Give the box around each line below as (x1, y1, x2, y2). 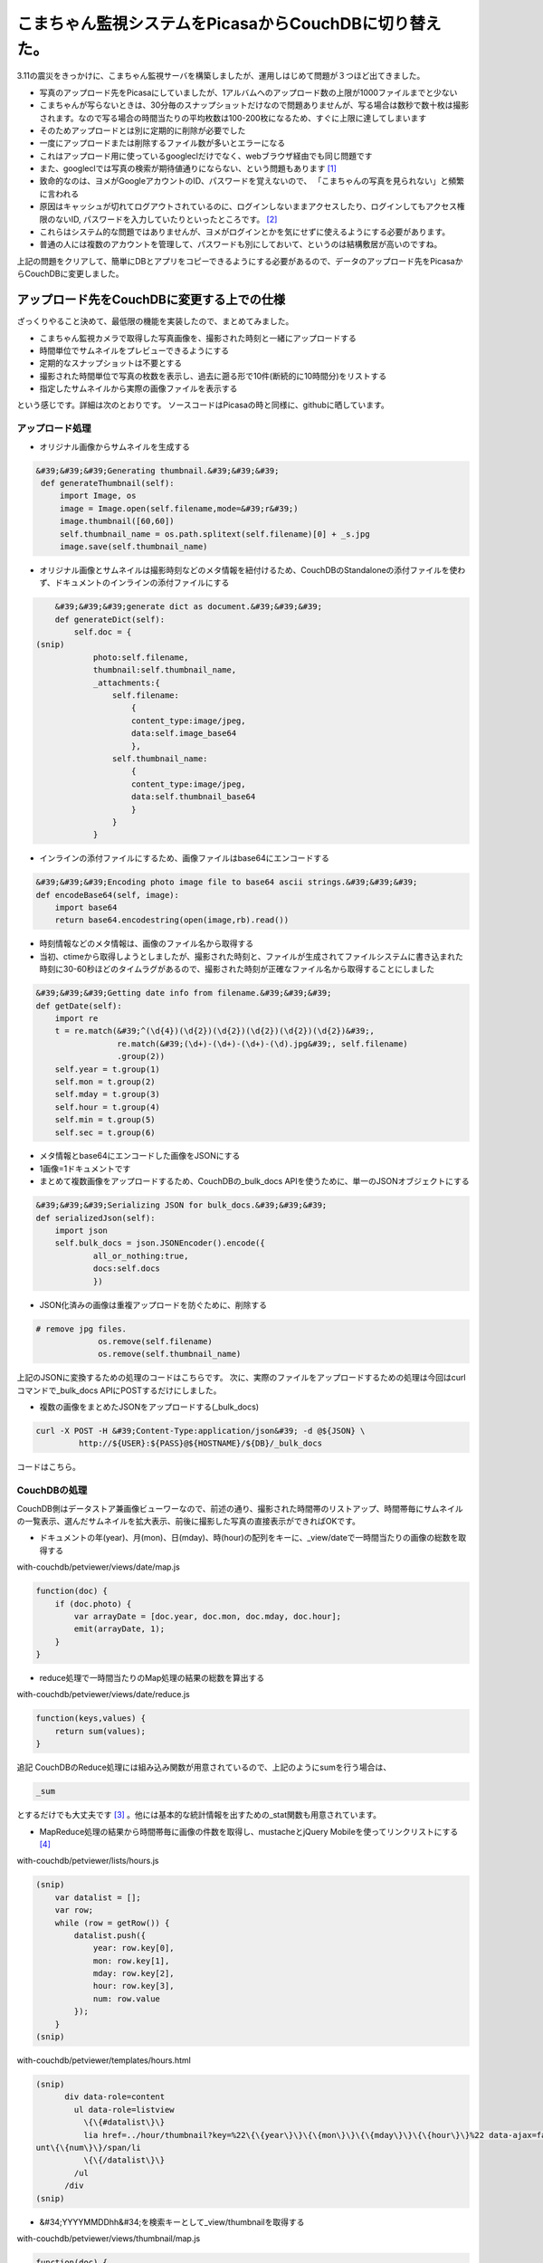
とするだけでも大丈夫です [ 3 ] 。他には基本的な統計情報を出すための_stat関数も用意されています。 (16, 1809, 382, 1820)
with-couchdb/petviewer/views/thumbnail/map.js (16, 2232, 201, 2244)
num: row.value (92, 1993, 160, 2004)
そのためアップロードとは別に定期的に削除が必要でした (39, 125, 246, 136)
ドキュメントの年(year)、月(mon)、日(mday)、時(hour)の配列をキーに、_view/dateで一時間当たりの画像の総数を (39, 1533, 459, 1543)
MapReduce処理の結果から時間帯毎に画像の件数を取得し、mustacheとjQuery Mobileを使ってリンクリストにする (39, 1826, 459, 1837)
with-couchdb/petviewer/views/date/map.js (16, 1561, 180, 1572)
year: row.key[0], (92, 1943, 176, 1953)
